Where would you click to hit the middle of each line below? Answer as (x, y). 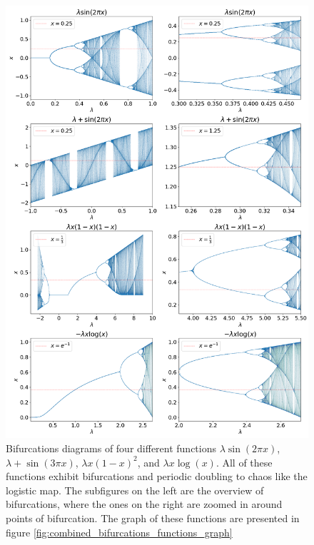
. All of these (244, 462)
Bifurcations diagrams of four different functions (111, 448)
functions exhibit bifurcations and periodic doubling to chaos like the (157, 476)
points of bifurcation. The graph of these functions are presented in (153, 518)
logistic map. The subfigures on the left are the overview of (135, 490)
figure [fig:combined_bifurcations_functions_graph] (119, 532)
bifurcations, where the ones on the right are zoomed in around (144, 504)
